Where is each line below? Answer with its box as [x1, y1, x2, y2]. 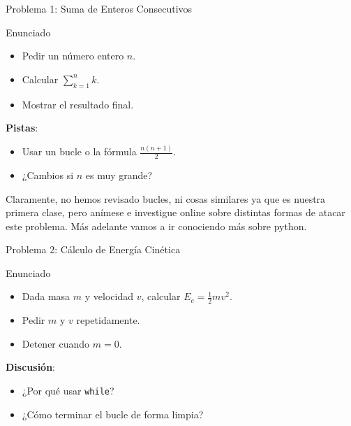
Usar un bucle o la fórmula [22, 144, 137, 159]
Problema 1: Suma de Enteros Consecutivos [6, 1, 193, 15]
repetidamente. [76, 313, 140, 327]
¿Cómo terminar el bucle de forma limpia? [22, 406, 204, 421]
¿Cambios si [22, 167, 74, 182]
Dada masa [22, 289, 70, 304]
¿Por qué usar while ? [22, 383, 114, 398]
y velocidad [84, 289, 133, 304]
